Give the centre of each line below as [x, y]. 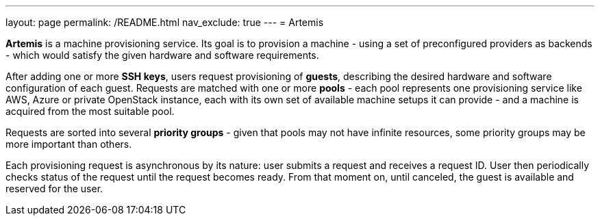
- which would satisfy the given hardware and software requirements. [162, 55]
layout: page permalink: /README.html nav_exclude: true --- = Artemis [165, 22]
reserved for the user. [54, 188]
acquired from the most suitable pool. [90, 111]
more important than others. [69, 144]
